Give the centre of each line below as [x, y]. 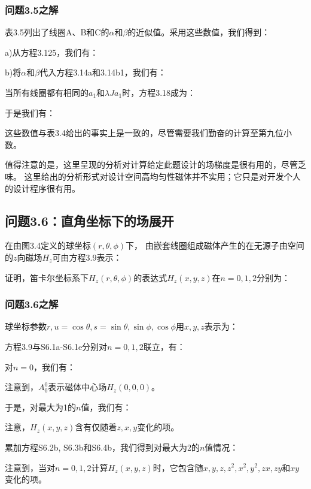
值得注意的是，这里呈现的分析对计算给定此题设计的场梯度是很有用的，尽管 [151, 164]
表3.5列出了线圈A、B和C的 [57, 32]
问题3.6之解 [32, 304]
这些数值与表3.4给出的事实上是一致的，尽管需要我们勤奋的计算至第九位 [144, 133]
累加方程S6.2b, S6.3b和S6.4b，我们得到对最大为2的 [102, 447]
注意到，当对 [30, 467]
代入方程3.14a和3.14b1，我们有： [103, 72]
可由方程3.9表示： [87, 257]
